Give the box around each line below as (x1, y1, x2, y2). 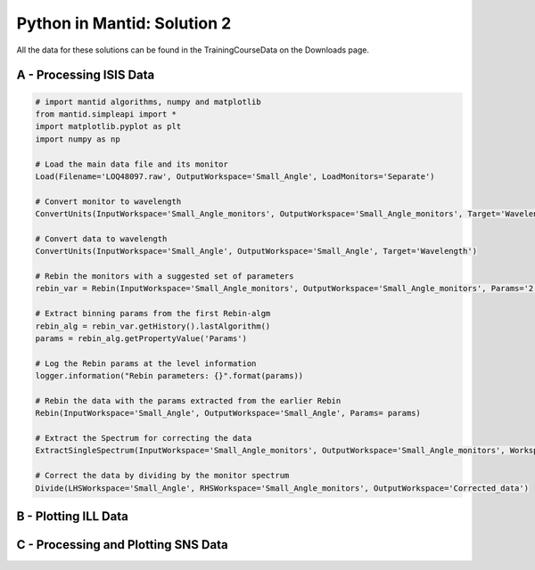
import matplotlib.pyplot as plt (35, 121, 182, 132)
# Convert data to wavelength (35, 233, 168, 244)
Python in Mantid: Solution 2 (16, 13, 232, 33)
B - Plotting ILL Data (16, 509, 128, 525)
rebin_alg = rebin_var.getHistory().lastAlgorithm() (35, 321, 271, 331)
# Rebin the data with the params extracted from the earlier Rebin (35, 395, 342, 405)
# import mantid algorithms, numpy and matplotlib (35, 96, 262, 107)
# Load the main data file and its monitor (35, 159, 229, 169)
